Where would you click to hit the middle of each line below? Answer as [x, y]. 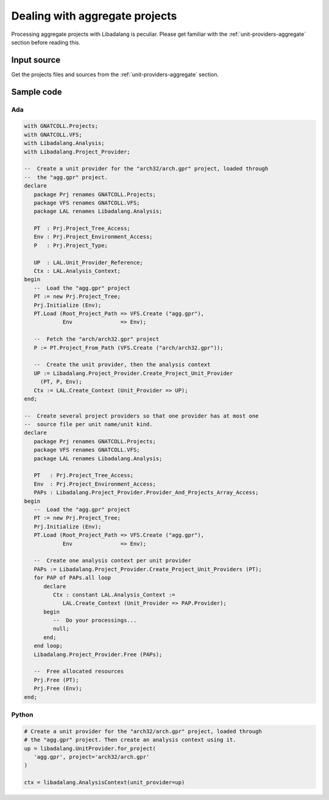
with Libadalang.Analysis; [64, 143]
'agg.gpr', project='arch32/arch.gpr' [92, 757]
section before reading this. [46, 42]
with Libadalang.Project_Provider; [77, 152]
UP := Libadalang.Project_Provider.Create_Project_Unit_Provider [133, 373]
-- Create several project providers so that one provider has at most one [141, 416]
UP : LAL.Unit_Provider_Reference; [88, 262]
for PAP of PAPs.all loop [73, 578]
